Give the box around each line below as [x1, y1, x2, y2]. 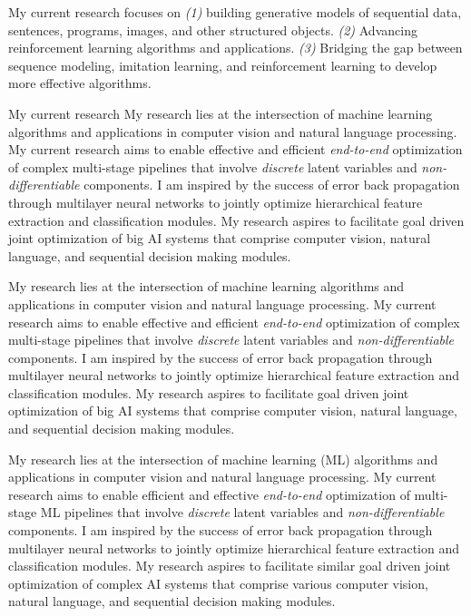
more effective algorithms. [8, 73, 152, 93]
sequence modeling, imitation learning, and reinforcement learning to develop [8, 55, 437, 74]
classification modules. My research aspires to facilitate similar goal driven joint [8, 556, 451, 575]
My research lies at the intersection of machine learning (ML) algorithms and [8, 449, 438, 468]
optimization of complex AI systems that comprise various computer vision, [8, 573, 428, 592]
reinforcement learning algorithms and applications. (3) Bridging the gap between [8, 38, 463, 57]
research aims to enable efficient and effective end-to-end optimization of [8, 484, 410, 504]
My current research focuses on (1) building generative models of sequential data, [8, 3, 462, 21]
